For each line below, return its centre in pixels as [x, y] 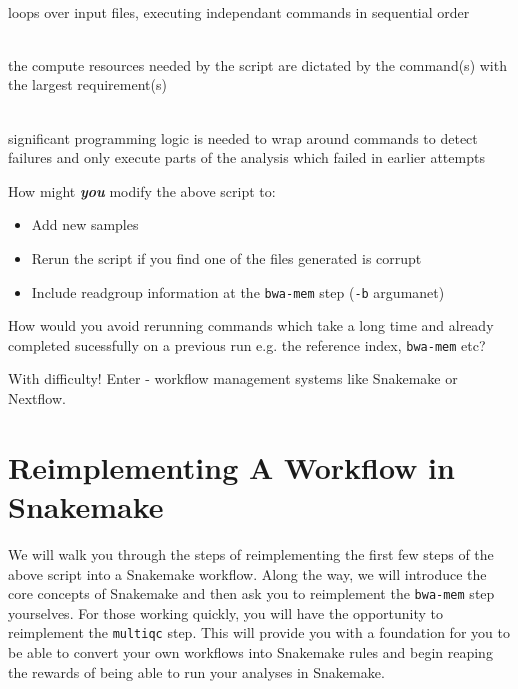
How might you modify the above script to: [142, 190]
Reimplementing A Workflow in [231, 466]
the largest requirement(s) [87, 84]
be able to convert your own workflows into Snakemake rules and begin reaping [250, 652]
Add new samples [85, 224]
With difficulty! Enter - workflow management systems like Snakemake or [233, 378]
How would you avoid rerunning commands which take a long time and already [251, 325]
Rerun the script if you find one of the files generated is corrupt [226, 257]
